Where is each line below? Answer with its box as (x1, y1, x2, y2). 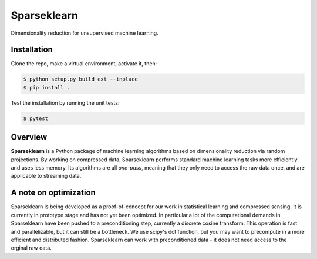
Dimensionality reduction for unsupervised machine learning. (11, 29, 158, 36)
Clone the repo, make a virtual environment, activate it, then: (11, 60, 157, 67)
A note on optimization (11, 188, 96, 198)
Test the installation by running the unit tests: (11, 99, 120, 106)
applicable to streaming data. (11, 172, 82, 180)
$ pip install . (23, 84, 70, 91)
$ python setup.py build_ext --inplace (23, 76, 138, 82)
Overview (11, 132, 48, 142)
